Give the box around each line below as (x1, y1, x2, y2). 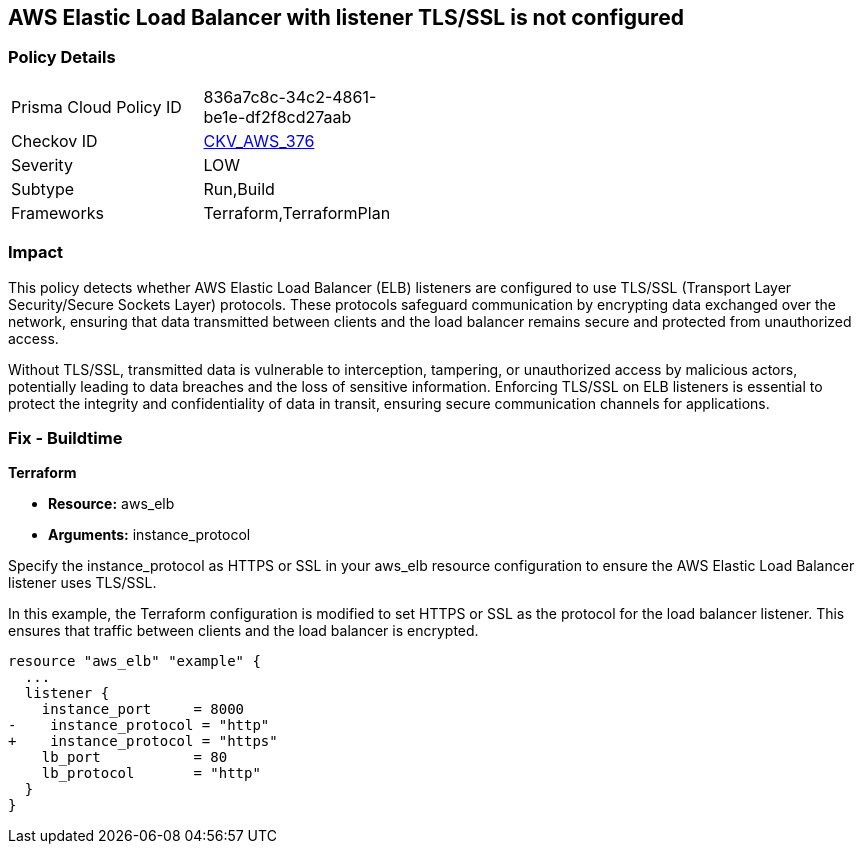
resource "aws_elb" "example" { (8, 653, 261, 670)
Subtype (11, 178, 75, 199)
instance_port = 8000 (41, 701, 245, 718)
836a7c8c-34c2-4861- (203, 86, 377, 107)
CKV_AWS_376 (203, 130, 315, 151)
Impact (8, 242, 64, 263)
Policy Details (8, 47, 116, 68)
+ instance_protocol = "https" (8, 733, 278, 750)
